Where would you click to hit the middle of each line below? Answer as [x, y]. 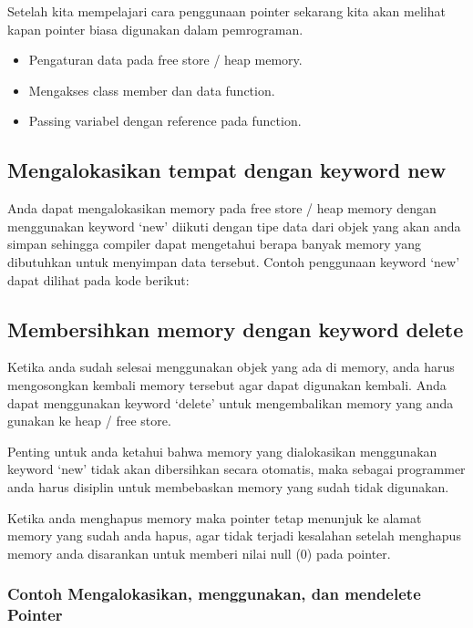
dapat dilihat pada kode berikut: [98, 279]
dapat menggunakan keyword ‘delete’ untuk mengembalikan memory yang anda [231, 402]
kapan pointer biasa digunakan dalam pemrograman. [155, 29]
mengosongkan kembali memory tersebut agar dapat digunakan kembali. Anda [227, 384]
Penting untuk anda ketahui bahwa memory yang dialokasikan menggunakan [222, 451]
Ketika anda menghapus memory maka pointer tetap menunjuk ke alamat [215, 517]
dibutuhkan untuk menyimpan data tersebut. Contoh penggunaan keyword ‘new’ [234, 261]
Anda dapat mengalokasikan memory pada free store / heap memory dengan [222, 208]
